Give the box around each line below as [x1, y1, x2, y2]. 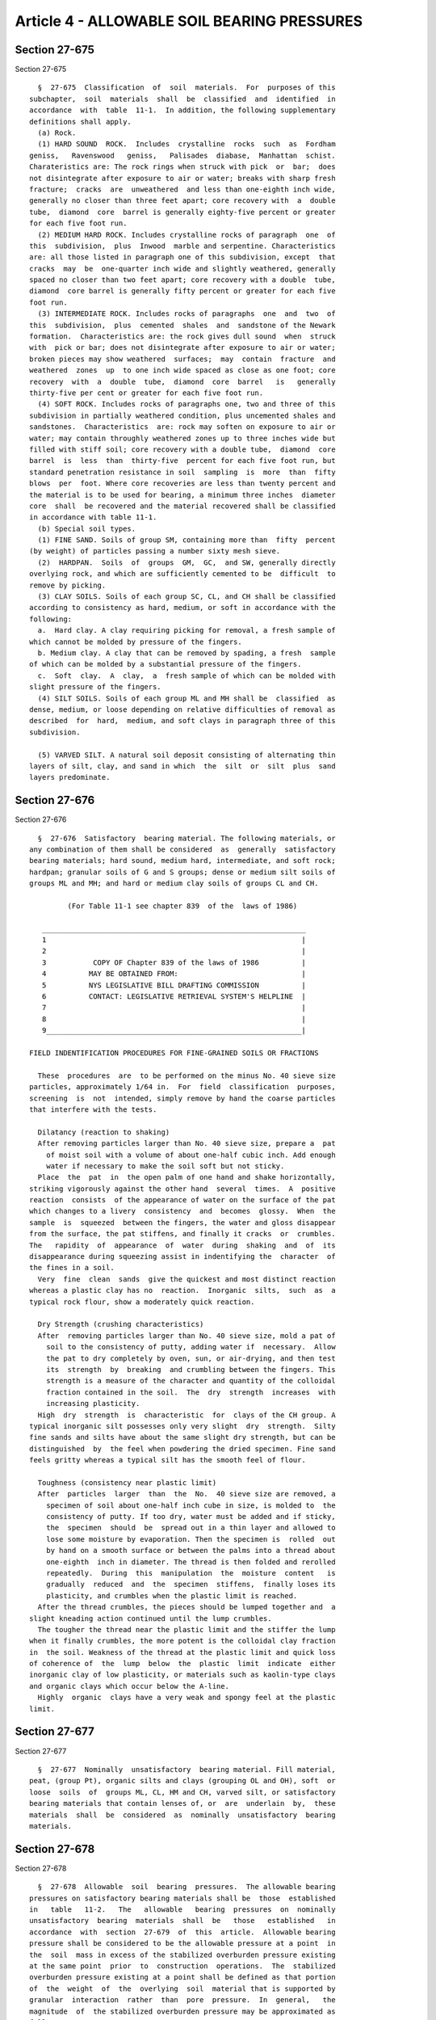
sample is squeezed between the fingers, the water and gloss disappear [29, 1218, 336, 1227]
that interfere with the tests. [29, 1105, 157, 1114]
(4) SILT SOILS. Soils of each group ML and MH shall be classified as [37, 693, 336, 703]
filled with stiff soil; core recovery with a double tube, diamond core [29, 444, 336, 454]
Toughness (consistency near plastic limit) [37, 1478, 217, 1487]
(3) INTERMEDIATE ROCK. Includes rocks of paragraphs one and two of [37, 309, 336, 318]
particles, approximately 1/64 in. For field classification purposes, [29, 1083, 336, 1092]
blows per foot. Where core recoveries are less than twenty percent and [29, 479, 336, 488]
